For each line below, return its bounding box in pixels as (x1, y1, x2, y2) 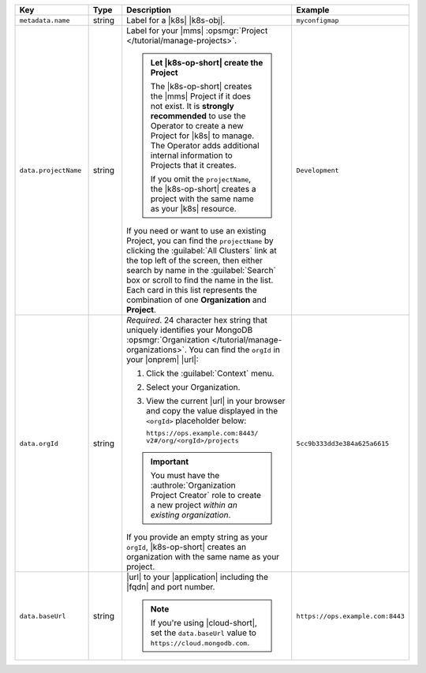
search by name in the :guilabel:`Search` (126, 265, 276, 275)
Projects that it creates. (150, 160, 237, 170)
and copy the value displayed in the (146, 406, 278, 416)
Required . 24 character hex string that (126, 315, 267, 325)
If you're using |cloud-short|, (150, 618, 258, 628)
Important (150, 456, 189, 467)
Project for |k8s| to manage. (150, 130, 255, 141)
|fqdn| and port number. (126, 581, 215, 592)
